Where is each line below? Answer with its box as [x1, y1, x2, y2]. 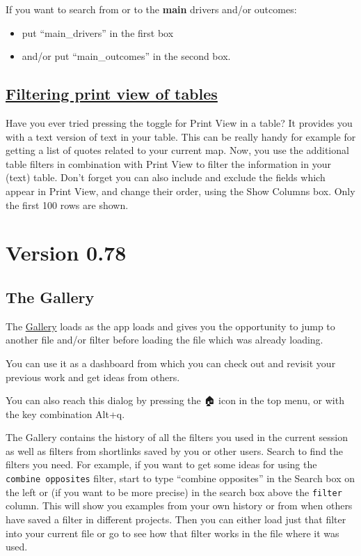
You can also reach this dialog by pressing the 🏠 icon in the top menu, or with [6, 393, 344, 408]
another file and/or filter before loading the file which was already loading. [6, 332, 323, 347]
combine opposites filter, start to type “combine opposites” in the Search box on [6, 471, 355, 486]
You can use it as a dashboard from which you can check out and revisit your [6, 355, 336, 370]
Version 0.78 [6, 238, 127, 267]
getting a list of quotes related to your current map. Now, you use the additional [6, 143, 349, 157]
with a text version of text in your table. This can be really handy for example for [6, 129, 356, 144]
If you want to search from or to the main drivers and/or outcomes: [6, 2, 297, 16]
